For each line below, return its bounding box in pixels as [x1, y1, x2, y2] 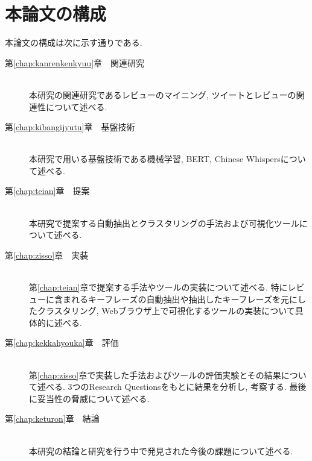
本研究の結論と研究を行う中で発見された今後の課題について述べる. [29, 444, 293, 457]
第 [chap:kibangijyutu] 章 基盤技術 [5, 121, 135, 133]
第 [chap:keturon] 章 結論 [5, 412, 100, 425]
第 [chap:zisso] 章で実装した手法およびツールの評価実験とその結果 [29, 368, 281, 381]
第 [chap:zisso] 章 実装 [5, 248, 89, 261]
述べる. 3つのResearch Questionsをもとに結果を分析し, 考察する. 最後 [37, 380, 307, 393]
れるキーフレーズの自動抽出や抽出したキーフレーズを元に [71, 292, 298, 305]
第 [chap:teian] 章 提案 [5, 184, 90, 197]
